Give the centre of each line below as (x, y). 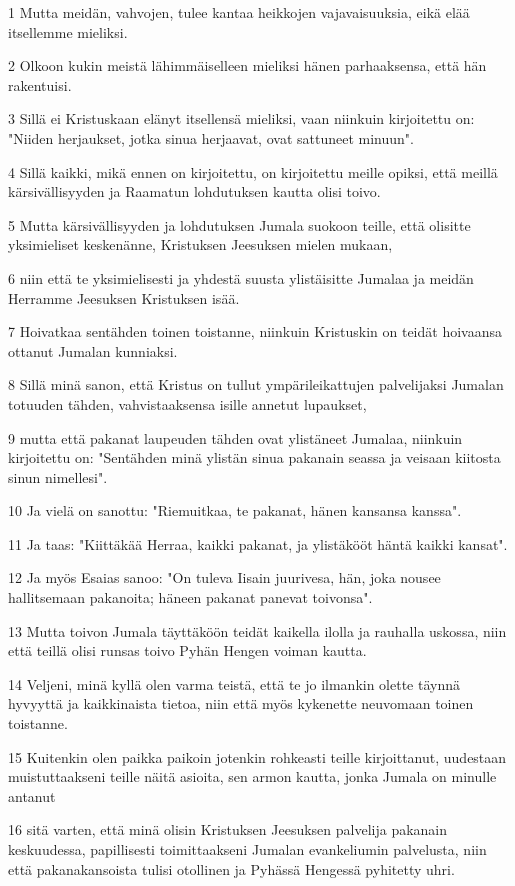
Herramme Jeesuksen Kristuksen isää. (124, 297)
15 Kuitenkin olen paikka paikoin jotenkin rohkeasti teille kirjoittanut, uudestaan (257, 756)
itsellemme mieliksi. (68, 31)
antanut (32, 795)
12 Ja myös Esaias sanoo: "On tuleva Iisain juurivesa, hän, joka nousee (224, 577)
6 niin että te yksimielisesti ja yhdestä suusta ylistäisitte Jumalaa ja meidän (241, 277)
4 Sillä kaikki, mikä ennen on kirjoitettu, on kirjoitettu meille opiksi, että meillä (253, 171)
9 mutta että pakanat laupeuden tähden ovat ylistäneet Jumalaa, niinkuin (235, 437)
